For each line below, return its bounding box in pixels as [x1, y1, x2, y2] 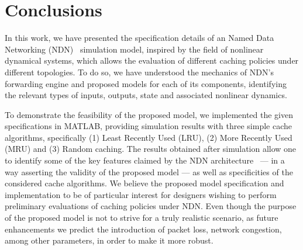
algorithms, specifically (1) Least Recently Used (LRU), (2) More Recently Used [5, 131, 292, 143]
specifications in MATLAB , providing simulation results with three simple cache [5, 120, 292, 132]
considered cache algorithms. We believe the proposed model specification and [5, 177, 284, 189]
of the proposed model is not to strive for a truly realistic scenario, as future [5, 211, 278, 224]
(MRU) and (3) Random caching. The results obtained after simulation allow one [5, 143, 297, 155]
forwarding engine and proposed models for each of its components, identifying [5, 77, 287, 89]
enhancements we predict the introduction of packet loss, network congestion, [5, 223, 282, 235]
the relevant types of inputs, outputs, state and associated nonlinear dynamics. [5, 89, 287, 101]
